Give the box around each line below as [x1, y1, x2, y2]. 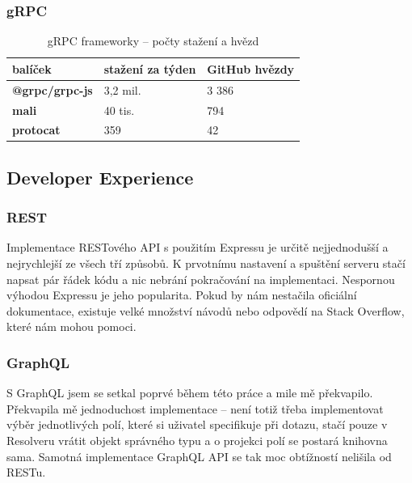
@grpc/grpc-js [12, 81, 93, 98]
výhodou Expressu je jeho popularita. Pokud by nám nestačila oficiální [6, 286, 357, 303]
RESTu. [6, 464, 46, 481]
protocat [12, 121, 61, 138]
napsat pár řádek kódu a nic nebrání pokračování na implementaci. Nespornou [6, 270, 395, 287]
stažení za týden [103, 60, 196, 77]
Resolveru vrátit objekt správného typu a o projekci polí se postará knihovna [6, 432, 388, 448]
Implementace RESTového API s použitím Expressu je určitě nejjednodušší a [6, 239, 389, 256]
